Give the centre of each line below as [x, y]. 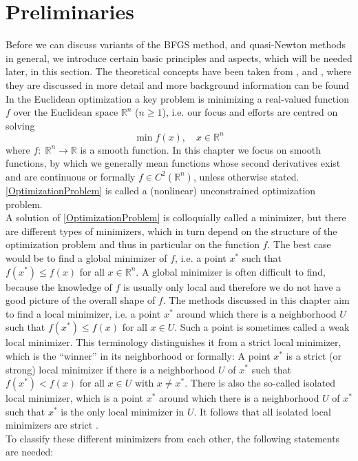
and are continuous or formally [71, 176]
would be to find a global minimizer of [86, 257]
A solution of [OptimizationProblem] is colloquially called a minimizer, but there [176, 217]
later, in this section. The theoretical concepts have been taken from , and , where [179, 71]
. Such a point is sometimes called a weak [262, 327]
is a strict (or [314, 355]
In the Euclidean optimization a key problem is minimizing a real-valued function [177, 98]
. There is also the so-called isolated [260, 383]
